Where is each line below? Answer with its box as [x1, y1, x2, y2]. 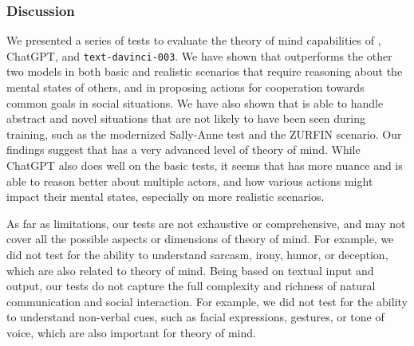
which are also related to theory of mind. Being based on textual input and [6, 261, 374, 278]
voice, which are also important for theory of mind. [6, 324, 256, 340]
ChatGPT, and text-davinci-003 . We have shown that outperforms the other [6, 47, 392, 64]
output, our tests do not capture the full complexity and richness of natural [6, 277, 376, 294]
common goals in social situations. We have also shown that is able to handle [6, 94, 384, 111]
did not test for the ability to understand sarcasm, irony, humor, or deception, [6, 246, 388, 262]
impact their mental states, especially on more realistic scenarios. [6, 188, 325, 205]
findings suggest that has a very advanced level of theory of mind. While [6, 141, 361, 158]
